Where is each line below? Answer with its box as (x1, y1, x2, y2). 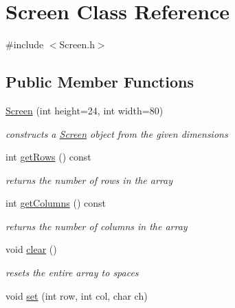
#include (5, 37, 44, 52)
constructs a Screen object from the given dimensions (5, 126, 228, 141)
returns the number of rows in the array (5, 172, 172, 187)
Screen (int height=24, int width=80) (5, 103, 164, 117)
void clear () (5, 242, 57, 256)
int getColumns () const (5, 196, 107, 210)
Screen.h (59, 37, 95, 52)
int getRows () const (5, 150, 91, 164)
